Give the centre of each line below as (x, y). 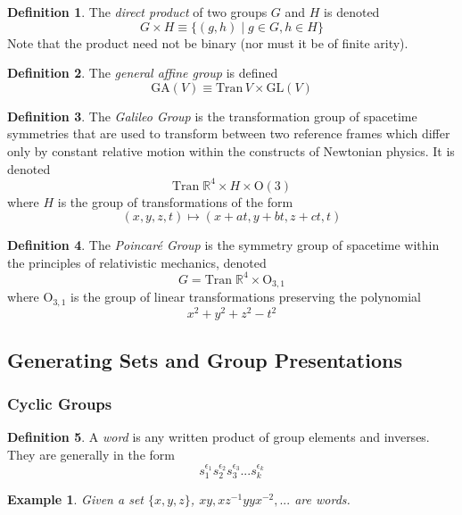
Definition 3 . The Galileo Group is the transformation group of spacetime (212, 116)
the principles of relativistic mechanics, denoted (137, 262)
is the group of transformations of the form (175, 201)
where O (30, 297)
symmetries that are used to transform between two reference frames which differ (229, 133)
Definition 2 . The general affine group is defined (143, 73)
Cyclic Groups (60, 404)
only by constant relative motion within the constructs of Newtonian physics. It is (231, 150)
